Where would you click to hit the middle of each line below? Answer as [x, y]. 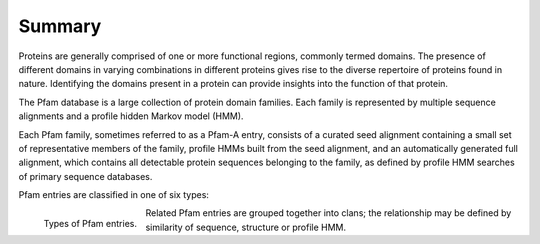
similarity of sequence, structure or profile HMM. [246, 227]
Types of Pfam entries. [90, 224]
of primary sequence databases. [85, 176]
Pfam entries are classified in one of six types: [114, 195]
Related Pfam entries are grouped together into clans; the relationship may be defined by [328, 213]
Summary [60, 26]
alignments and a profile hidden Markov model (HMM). [131, 116]
